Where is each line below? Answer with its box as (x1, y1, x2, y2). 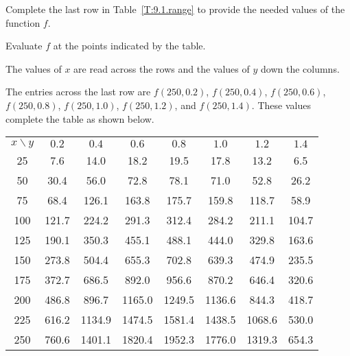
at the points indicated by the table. (53, 38, 206, 53)
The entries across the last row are (5, 84, 151, 99)
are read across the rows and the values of (73, 61, 250, 75)
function (5, 15, 40, 29)
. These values (251, 97, 311, 112)
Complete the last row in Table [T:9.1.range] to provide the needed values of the (5, 2, 345, 16)
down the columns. (260, 61, 340, 75)
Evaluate (5, 38, 43, 53)
